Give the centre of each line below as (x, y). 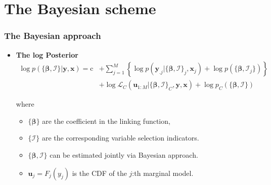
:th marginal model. (163, 173)
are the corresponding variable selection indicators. (120, 138)
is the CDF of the (99, 173)
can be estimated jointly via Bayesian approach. (124, 155)
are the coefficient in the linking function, (106, 121)
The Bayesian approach (53, 36)
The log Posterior (47, 54)
